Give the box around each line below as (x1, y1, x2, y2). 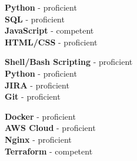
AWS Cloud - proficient (5, 121, 96, 134)
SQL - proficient (5, 12, 65, 25)
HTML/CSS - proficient (5, 35, 98, 48)
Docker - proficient (5, 110, 76, 122)
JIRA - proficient (5, 78, 69, 91)
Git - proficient (5, 90, 61, 103)
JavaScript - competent (5, 24, 94, 37)
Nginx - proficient (5, 133, 72, 145)
